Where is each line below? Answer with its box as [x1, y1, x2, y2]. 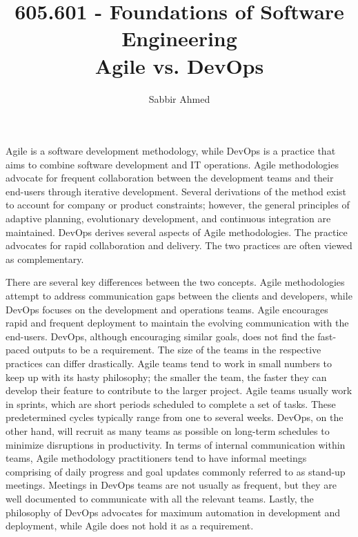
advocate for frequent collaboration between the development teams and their [6, 170, 334, 185]
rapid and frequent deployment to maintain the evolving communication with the [6, 315, 349, 330]
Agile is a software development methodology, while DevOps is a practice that [6, 144, 336, 158]
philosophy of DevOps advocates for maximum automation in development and [6, 505, 341, 519]
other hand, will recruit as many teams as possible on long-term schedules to [6, 423, 330, 438]
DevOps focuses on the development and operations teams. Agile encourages [6, 302, 328, 316]
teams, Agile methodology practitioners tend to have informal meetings [6, 451, 307, 465]
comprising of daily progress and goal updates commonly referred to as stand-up [6, 464, 346, 478]
